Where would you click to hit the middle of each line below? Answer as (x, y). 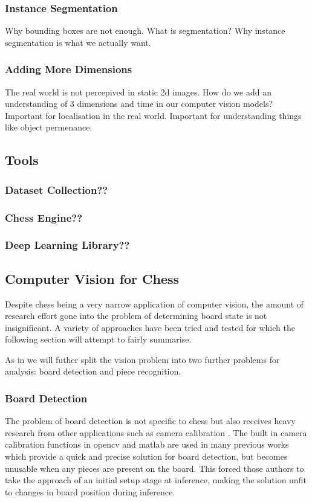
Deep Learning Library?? (67, 245)
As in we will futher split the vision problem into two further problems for (142, 359)
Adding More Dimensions (69, 69)
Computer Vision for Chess (92, 278)
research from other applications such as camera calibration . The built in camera (156, 432)
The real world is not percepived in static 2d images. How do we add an (138, 92)
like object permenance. (49, 127)
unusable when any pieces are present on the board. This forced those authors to (154, 468)
